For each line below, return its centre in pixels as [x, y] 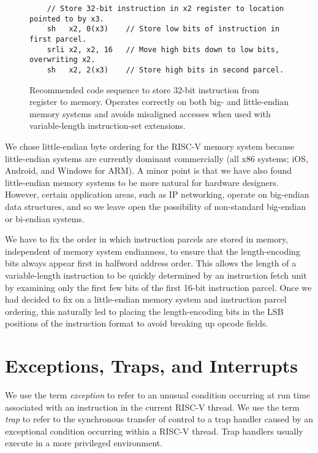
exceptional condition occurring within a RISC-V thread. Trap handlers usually [154, 431]
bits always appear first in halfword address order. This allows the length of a [151, 263]
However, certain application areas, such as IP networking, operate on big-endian [157, 194]
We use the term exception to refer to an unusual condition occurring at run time [158, 395]
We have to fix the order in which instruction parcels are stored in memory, [147, 239]
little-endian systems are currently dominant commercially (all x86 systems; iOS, [157, 158]
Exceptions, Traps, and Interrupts [152, 366]
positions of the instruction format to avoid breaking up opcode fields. [137, 323]
